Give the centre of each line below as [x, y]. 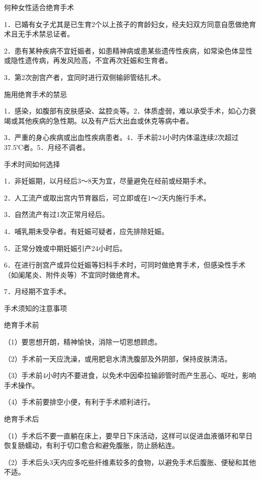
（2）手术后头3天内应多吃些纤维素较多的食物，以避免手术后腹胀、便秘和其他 [130, 462]
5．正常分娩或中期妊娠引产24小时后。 [65, 248]
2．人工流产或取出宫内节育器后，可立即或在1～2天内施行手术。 [107, 197]
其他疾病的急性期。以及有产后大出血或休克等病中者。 [105, 120]
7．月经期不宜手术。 [37, 291]
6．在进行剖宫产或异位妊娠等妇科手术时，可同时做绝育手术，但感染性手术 [125, 265]
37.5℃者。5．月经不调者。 [47, 147]
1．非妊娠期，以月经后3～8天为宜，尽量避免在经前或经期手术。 [107, 181]
